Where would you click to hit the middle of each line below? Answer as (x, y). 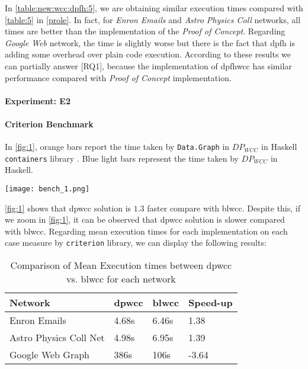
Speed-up (211, 303)
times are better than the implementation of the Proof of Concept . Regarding (145, 31)
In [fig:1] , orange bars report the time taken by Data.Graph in (117, 147)
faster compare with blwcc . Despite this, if (224, 208)
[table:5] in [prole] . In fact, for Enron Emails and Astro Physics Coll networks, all (153, 19)
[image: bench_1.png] (47, 189)
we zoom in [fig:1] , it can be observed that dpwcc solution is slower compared (145, 219)
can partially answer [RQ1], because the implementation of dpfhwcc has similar (148, 65)
